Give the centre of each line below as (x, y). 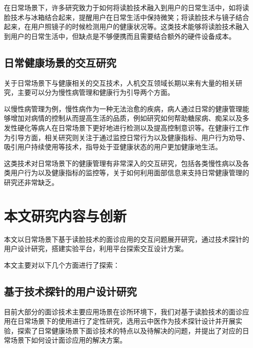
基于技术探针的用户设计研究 (70, 291)
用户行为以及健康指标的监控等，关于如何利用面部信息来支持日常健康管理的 (130, 173)
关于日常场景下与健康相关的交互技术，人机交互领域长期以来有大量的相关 (120, 82)
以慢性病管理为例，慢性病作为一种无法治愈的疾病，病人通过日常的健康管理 (123, 108)
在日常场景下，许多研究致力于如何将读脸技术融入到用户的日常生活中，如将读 (126, 7)
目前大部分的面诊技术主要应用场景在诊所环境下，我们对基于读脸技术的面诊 (123, 311)
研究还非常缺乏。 (31, 182)
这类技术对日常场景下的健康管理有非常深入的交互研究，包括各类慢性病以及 (123, 163)
